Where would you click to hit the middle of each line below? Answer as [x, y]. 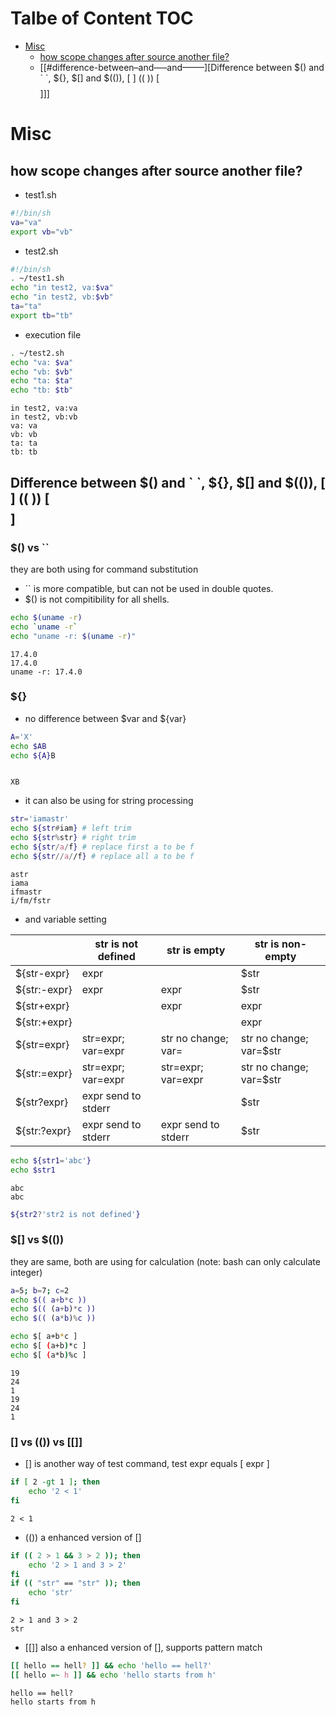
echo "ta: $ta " [42, 381]
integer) [26, 1272]
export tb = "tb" [42, 315]
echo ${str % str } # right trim [73, 838]
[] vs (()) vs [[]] [46, 1442]
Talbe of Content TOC [102, 18]
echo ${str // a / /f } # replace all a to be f [102, 856]
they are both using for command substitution [104, 569]
